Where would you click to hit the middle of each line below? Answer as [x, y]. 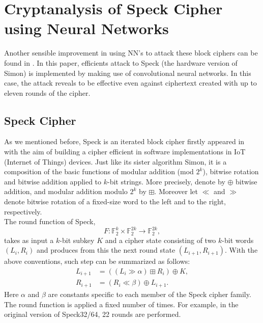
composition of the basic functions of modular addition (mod [99, 171]
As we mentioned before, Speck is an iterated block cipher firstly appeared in [124, 141]
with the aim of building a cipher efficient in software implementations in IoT [125, 152]
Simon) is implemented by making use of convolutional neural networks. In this [128, 73]
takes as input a [29, 240]
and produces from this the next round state [106, 250]
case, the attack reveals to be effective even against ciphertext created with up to [130, 83]
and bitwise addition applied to [53, 181]
